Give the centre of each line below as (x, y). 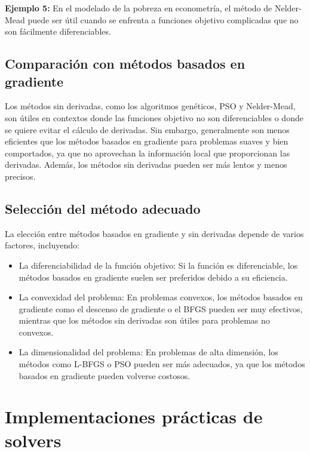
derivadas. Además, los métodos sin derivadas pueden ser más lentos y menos (146, 164)
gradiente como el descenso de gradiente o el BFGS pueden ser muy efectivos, (161, 308)
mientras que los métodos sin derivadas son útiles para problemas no (144, 320)
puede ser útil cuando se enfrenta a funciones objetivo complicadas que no (163, 19)
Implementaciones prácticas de (134, 416)
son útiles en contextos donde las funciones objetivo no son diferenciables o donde (154, 117)
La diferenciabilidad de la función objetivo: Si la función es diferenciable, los (158, 265)
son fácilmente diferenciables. (58, 31)
